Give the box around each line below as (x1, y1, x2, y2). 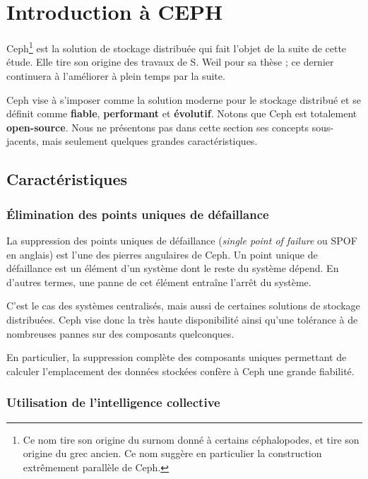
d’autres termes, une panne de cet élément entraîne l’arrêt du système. (6, 274, 311, 289)
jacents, (6, 134, 39, 148)
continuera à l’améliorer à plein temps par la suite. (6, 68, 225, 83)
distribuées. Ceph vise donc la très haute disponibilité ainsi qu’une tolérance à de (6, 312, 358, 326)
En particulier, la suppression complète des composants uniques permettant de (6, 350, 347, 365)
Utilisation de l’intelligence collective (6, 394, 220, 411)
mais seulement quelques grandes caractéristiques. (42, 134, 258, 148)
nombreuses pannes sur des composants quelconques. (6, 326, 235, 341)
